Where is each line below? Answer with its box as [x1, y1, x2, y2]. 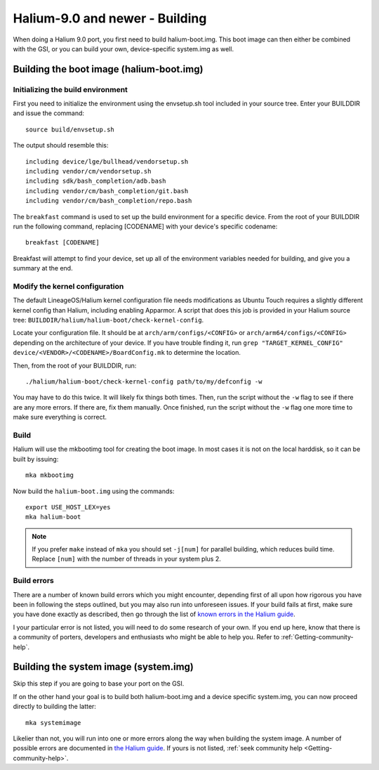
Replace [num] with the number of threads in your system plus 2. [32, 555, 221, 563]
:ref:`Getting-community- [281, 633, 354, 641]
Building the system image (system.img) [13, 661, 194, 673]
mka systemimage [25, 719, 81, 726]
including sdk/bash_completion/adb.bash [25, 177, 166, 185]
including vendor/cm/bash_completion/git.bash [25, 187, 189, 195]
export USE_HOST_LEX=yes [25, 503, 111, 511]
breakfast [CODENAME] [25, 239, 100, 247]
